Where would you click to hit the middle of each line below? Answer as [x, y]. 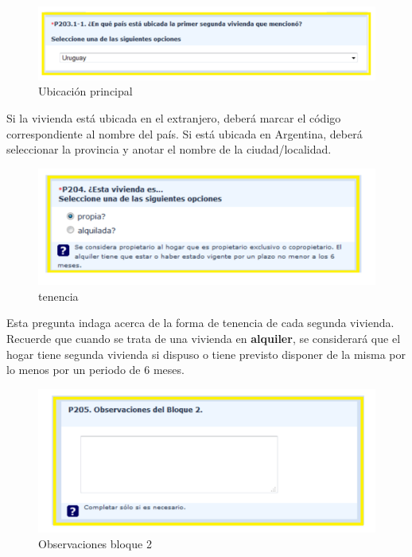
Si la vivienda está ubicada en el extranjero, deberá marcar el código [174, 117]
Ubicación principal [86, 91]
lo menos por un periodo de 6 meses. [95, 370]
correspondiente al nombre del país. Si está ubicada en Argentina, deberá [185, 133]
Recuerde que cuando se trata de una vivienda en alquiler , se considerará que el [204, 339]
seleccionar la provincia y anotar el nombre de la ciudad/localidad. [169, 149]
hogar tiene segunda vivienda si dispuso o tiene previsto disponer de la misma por [206, 354]
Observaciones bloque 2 [95, 543]
